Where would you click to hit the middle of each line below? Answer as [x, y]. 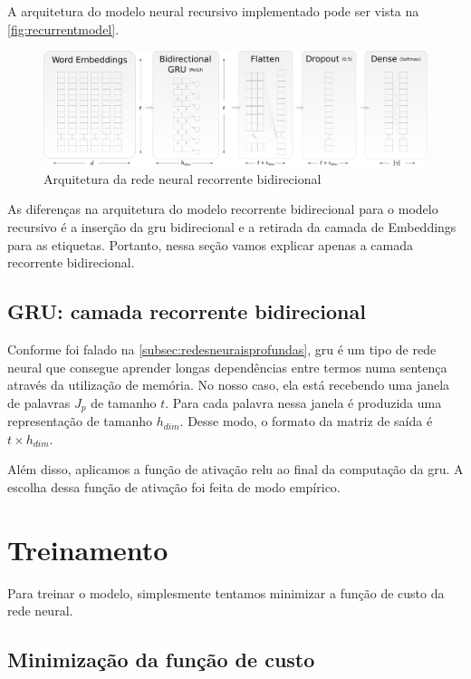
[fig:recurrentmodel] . [63, 29]
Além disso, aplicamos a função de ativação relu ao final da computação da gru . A [235, 469]
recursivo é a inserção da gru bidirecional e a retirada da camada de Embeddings [232, 227]
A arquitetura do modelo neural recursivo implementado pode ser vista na [213, 11]
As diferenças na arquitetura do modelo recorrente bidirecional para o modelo [223, 209]
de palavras [39, 402]
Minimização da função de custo [161, 660]
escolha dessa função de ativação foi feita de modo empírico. [174, 487]
